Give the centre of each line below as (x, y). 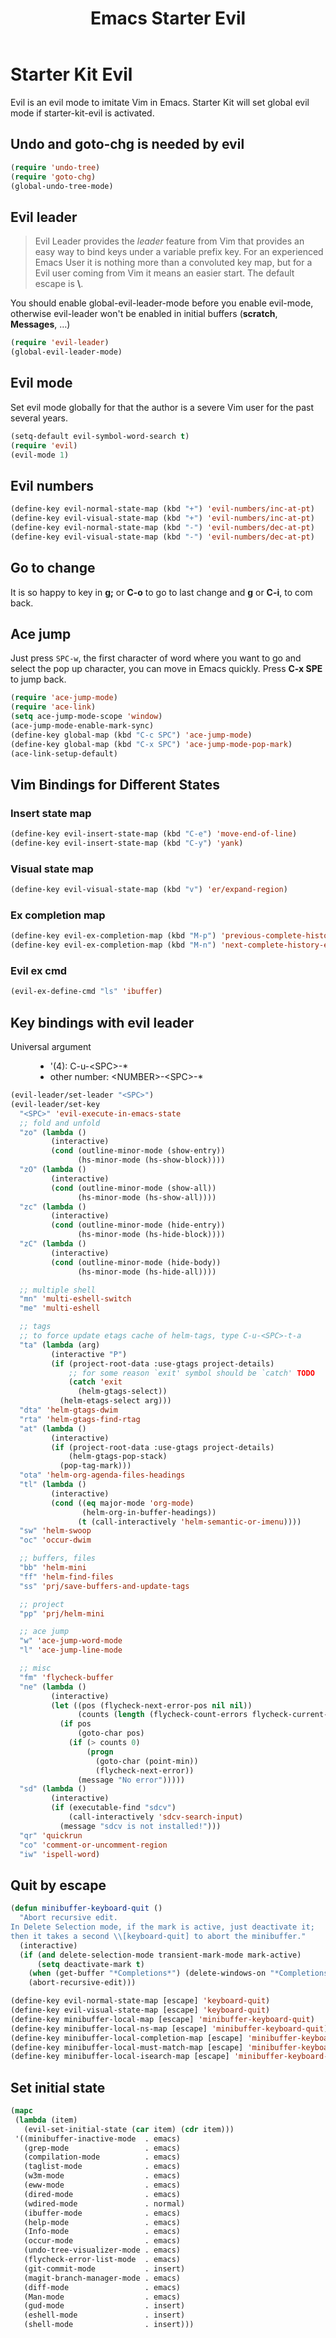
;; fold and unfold (60, 1123)
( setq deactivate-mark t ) (90, 1964)
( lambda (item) (46, 2120)
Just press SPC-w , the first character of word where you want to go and (156, 658)
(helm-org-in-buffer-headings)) (149, 1512)
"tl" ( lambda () (53, 1485)
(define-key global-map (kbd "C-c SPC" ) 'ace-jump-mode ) (131, 735)
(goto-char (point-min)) (147, 1761)
